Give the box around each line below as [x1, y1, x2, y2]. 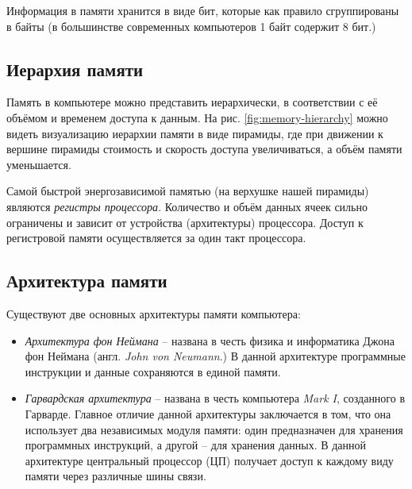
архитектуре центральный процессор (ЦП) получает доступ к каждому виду [25, 452, 394, 468]
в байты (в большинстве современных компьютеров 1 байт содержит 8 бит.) [6, 17, 376, 34]
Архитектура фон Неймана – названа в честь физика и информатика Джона [25, 332, 395, 348]
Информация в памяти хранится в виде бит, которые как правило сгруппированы [6, 2, 399, 18]
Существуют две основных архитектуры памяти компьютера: [6, 305, 301, 322]
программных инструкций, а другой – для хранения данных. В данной [25, 437, 366, 453]
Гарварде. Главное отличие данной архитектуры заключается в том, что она [25, 405, 391, 422]
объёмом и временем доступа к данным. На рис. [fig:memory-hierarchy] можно [6, 109, 388, 125]
